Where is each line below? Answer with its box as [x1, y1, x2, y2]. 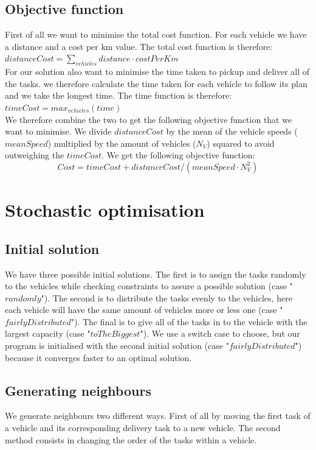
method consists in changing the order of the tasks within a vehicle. [5, 433, 257, 446]
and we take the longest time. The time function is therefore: [5, 89, 232, 102]
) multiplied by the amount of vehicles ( [47, 136, 196, 149]
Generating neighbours [5, 381, 151, 399]
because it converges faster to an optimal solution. [5, 351, 192, 364]
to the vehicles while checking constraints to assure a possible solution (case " [5, 279, 293, 292]
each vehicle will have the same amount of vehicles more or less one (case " [5, 303, 283, 316]
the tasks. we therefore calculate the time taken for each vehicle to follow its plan [5, 77, 307, 90]
